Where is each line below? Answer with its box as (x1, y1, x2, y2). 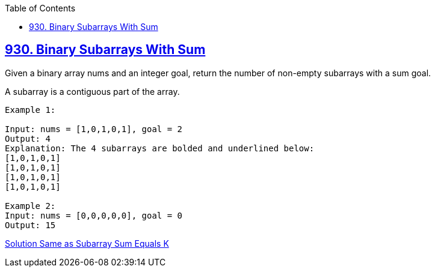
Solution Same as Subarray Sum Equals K (5, 238, 169, 249)
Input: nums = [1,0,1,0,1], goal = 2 (5, 124, 183, 134)
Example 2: (5, 201, 56, 211)
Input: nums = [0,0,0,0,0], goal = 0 (5, 210, 183, 220)
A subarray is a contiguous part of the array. (5, 86, 180, 97)
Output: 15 (5, 220, 56, 230)
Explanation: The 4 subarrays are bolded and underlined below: (5, 143, 315, 153)
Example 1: (5, 104, 56, 115)
